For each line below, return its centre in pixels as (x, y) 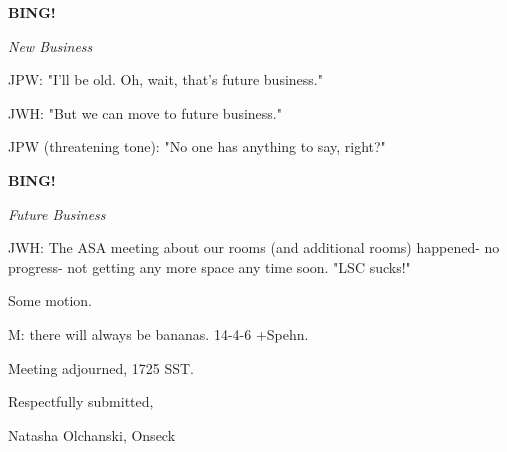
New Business (50, 45)
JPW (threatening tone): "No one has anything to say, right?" (197, 146)
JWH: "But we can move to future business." (145, 112)
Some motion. (50, 300)
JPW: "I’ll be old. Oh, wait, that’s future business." (165, 79)
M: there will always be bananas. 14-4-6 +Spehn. (158, 333)
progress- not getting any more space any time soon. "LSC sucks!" (209, 266)
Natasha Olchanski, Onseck (92, 434)
